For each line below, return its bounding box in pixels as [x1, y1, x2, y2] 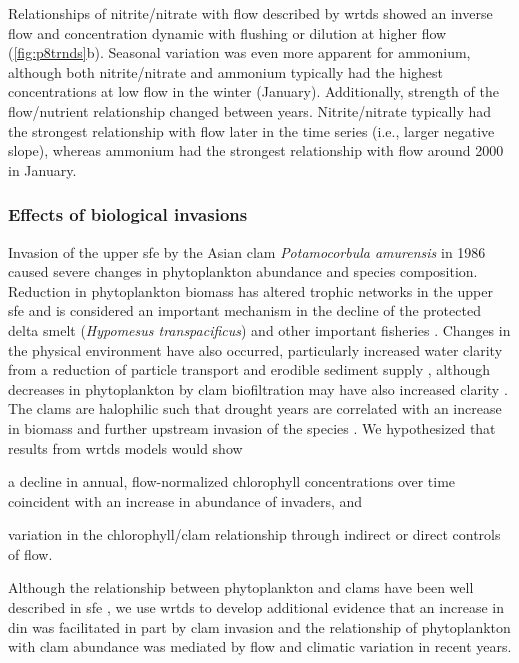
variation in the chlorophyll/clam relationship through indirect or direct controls [8, 524, 501, 545]
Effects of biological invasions [8, 202, 248, 227]
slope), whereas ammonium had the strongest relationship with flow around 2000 [8, 140, 504, 161]
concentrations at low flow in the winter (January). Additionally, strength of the [8, 81, 499, 102]
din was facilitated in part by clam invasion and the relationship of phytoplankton [8, 616, 511, 637]
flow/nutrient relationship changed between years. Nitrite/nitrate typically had [8, 100, 491, 121]
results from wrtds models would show [8, 437, 243, 458]
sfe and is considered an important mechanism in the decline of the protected [8, 300, 481, 321]
